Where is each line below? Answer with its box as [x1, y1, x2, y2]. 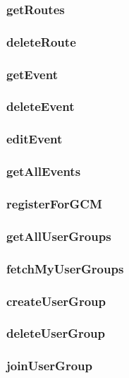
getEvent [6, 65, 58, 83]
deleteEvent [6, 98, 75, 115]
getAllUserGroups [6, 227, 111, 244]
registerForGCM [6, 194, 102, 212]
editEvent [6, 130, 63, 148]
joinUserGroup [6, 357, 92, 374]
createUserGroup [6, 292, 106, 309]
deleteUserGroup [6, 324, 105, 342]
